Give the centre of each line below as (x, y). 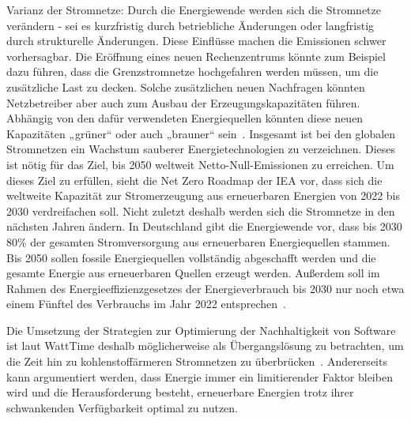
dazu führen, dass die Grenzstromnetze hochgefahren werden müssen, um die (192, 71)
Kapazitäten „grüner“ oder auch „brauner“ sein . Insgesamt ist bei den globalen (201, 133)
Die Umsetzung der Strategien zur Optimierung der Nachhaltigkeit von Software (201, 330)
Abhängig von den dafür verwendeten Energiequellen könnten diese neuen (185, 118)
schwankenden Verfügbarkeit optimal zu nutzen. (123, 407)
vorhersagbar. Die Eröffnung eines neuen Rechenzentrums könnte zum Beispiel (196, 56)
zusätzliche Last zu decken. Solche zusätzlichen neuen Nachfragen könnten (186, 86)
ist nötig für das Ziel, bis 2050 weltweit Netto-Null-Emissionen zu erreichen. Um (200, 164)
